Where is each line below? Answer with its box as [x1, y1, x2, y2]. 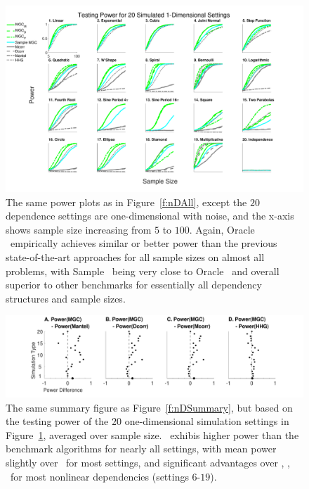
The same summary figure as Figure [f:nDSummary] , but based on [6, 400, 293, 414]
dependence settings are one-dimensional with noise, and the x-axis [6, 208, 294, 223]
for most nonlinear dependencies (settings [10, 469, 189, 483]
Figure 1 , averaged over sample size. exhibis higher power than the [6, 427, 299, 442]
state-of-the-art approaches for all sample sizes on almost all [6, 249, 265, 264]
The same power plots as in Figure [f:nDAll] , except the [6, 194, 247, 209]
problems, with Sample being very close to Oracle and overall [6, 263, 280, 278]
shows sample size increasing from [6, 222, 152, 236]
